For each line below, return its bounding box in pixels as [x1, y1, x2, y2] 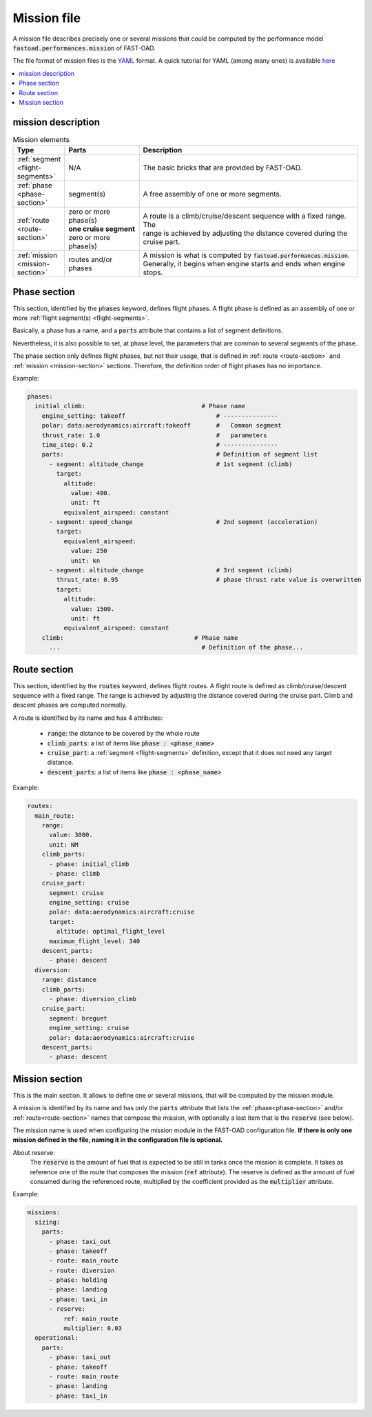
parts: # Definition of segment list [41, 450, 318, 459]
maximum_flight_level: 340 [49, 937, 141, 945]
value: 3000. [49, 831, 93, 839]
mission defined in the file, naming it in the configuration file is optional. [12, 1136, 223, 1144]
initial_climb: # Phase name [34, 402, 246, 410]
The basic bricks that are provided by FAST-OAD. [143, 163, 302, 172]
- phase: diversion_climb [49, 995, 137, 1003]
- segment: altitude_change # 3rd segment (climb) [49, 566, 293, 574]
